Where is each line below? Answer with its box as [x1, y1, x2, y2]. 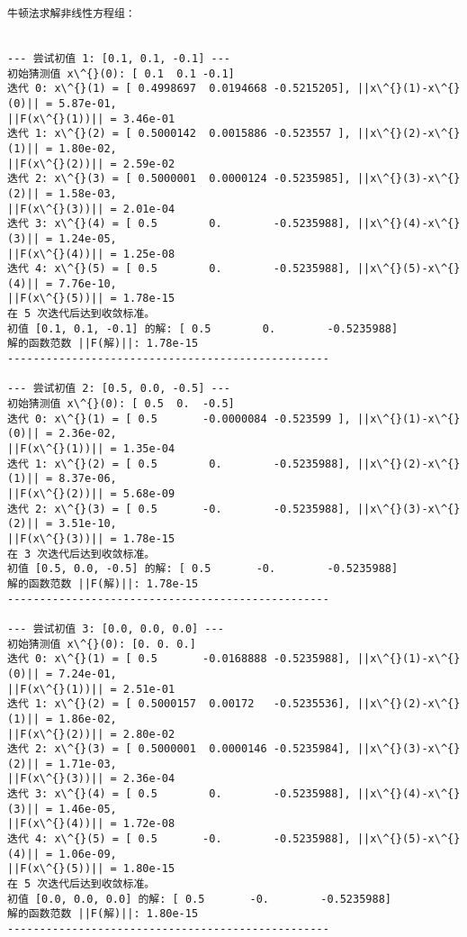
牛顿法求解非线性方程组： [7, 7, 136, 20]
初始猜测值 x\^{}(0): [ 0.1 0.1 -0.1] [7, 67, 235, 80]
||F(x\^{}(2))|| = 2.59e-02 [7, 157, 175, 170]
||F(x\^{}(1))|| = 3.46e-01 [7, 112, 175, 125]
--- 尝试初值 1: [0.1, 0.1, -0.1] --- [7, 51, 231, 65]
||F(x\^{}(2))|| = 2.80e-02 [7, 727, 175, 741]
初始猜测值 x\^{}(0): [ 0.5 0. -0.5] [7, 397, 235, 411]
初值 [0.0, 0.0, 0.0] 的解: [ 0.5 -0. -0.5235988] [7, 892, 391, 905]
